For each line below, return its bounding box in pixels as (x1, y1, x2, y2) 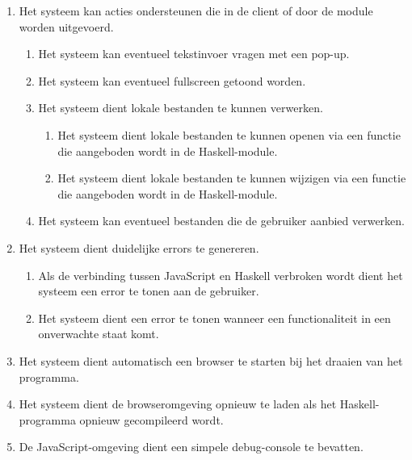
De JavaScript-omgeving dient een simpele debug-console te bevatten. (19, 438, 364, 455)
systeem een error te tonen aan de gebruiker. (38, 282, 259, 299)
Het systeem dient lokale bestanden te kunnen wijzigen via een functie (57, 169, 406, 186)
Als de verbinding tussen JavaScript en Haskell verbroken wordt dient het (38, 266, 403, 283)
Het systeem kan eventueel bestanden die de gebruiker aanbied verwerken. (38, 212, 405, 229)
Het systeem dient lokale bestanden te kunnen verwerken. (38, 99, 323, 116)
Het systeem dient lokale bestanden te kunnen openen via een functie (57, 126, 401, 143)
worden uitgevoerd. (19, 18, 114, 35)
